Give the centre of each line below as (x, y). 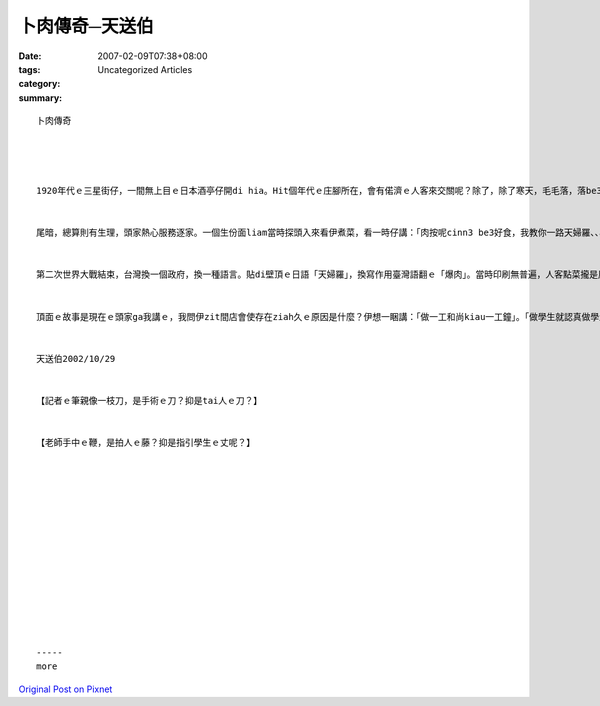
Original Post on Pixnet (65, 689)
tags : (29, 69)
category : (39, 84)
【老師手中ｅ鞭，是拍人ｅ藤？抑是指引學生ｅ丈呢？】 (145, 443)
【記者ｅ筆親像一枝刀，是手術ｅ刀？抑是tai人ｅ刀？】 (149, 400)
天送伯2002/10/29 (76, 358)
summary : (40, 97)
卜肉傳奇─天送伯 (86, 26)
